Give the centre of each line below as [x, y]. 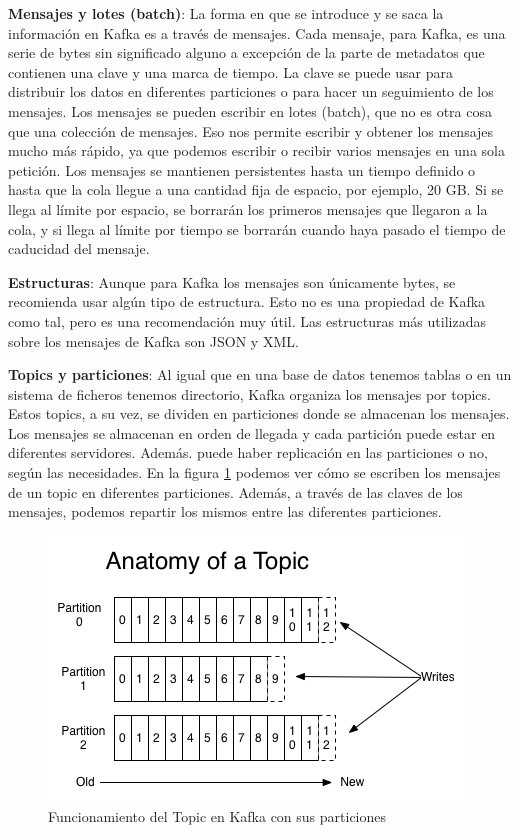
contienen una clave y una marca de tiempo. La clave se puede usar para [230, 71]
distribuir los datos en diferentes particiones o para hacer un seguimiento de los [251, 91]
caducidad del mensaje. [79, 248]
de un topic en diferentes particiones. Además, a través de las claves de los [235, 491]
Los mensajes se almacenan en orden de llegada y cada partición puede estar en [252, 432]
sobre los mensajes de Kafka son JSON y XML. [153, 340]
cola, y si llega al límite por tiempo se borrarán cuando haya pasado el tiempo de [257, 228]
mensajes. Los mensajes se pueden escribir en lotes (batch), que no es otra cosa [250, 110]
